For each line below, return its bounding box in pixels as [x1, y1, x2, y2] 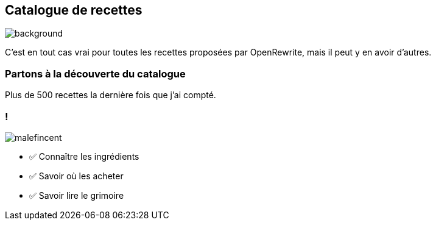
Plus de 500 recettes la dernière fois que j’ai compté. [5, 90, 216, 101]
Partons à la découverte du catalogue [5, 67, 186, 80]
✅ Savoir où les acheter [29, 170, 124, 181]
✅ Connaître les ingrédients [29, 151, 139, 162]
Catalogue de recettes [5, 2, 142, 18]
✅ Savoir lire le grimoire [29, 190, 124, 201]
